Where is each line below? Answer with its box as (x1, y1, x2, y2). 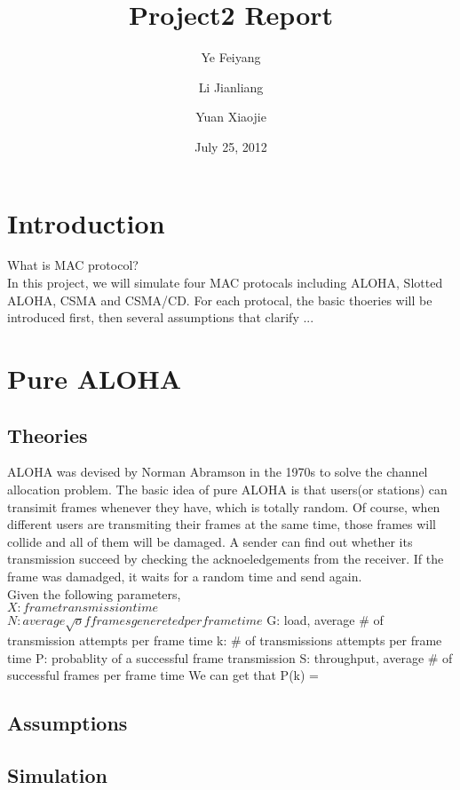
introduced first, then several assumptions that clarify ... (7, 308, 314, 327)
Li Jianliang (198, 77, 264, 96)
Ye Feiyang (201, 48, 261, 67)
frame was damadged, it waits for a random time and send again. (7, 566, 362, 585)
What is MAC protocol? (7, 256, 139, 274)
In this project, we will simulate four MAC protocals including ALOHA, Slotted (7, 273, 443, 292)
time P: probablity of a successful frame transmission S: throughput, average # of (7, 648, 453, 667)
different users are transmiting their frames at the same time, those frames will (7, 515, 436, 533)
